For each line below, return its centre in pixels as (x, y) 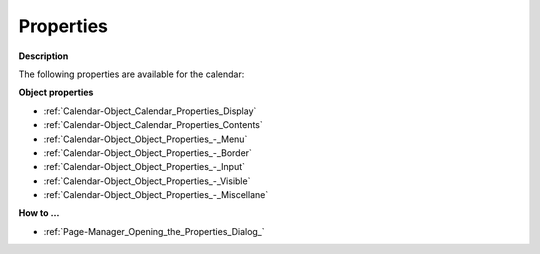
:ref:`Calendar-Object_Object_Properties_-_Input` (144, 167)
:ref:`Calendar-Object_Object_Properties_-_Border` (147, 152)
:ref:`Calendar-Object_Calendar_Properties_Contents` (153, 125)
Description (43, 56)
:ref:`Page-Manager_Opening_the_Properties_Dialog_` (154, 231)
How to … (39, 213)
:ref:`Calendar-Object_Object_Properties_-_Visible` (147, 181)
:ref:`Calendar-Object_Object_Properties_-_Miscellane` (156, 195)
